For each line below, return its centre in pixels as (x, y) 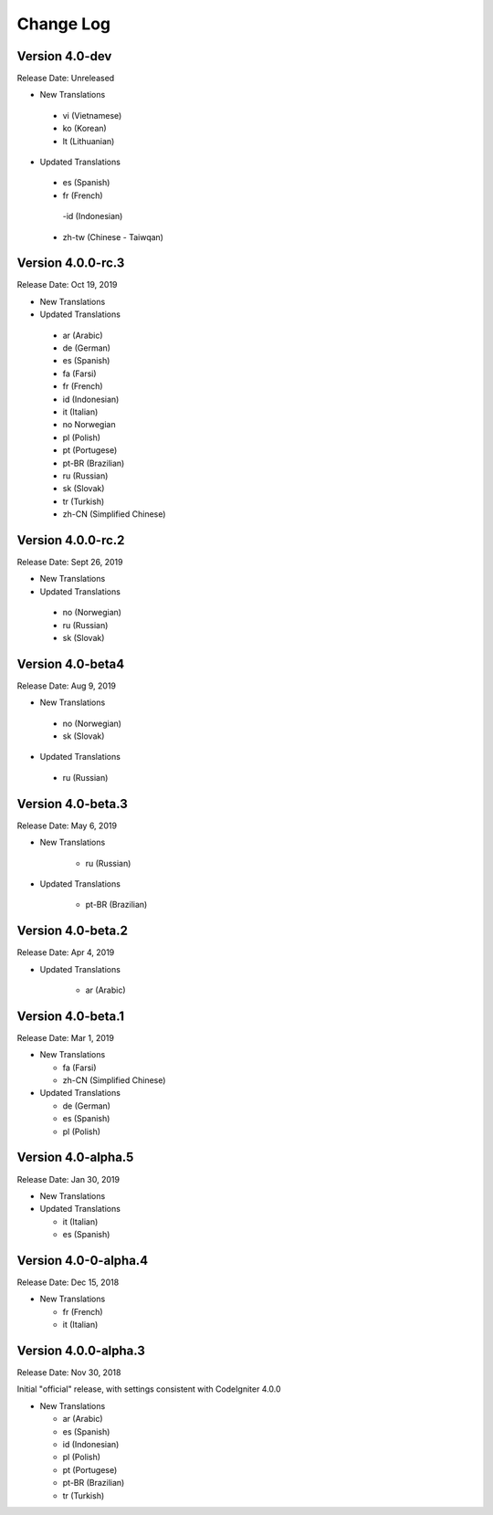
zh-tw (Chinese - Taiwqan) (113, 237)
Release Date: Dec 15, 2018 (68, 1282)
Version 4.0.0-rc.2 (71, 540)
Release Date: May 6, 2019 (67, 826)
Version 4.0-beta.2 (72, 931)
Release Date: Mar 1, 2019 (65, 1037)
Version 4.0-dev (64, 56)
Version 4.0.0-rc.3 (71, 263)
